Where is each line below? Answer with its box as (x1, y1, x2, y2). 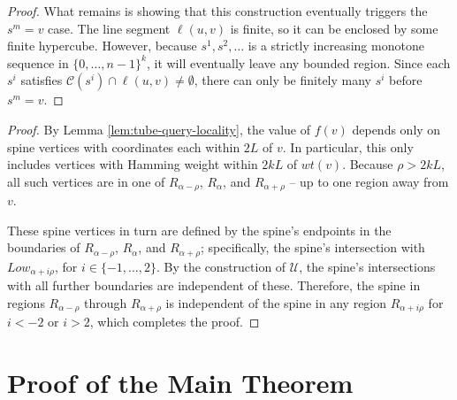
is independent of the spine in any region (165, 293, 387, 312)
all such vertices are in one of (7, 172, 165, 190)
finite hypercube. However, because (7, 36, 197, 55)
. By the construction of (156, 257, 286, 275)
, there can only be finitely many (194, 71, 371, 89)
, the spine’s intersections (299, 257, 436, 275)
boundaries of (7, 238, 80, 257)
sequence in (7, 53, 69, 72)
